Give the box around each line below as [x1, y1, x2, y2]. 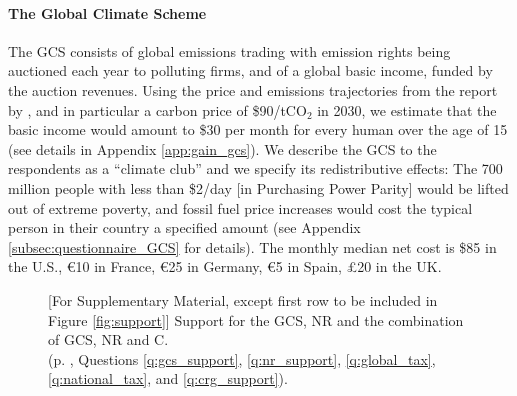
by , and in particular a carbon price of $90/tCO [8, 99, 307, 120]
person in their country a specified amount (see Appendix [8, 217, 361, 238]
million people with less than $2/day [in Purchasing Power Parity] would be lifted [8, 177, 509, 198]
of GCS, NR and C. [48, 329, 169, 350]
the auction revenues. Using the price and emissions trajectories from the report [8, 79, 498, 100]
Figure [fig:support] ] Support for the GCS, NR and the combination [48, 309, 464, 330]
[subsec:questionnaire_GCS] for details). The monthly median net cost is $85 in [8, 236, 497, 257]
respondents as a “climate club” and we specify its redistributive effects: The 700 [8, 158, 503, 179]
